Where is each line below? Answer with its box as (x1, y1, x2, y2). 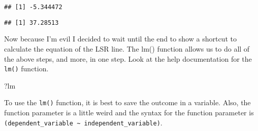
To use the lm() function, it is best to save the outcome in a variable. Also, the (4, 97, 251, 108)
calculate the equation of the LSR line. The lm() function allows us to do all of (4, 43, 250, 54)
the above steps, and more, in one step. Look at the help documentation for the (4, 53, 252, 64)
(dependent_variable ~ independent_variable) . (4, 117, 163, 127)
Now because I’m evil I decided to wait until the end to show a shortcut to (4, 33, 237, 44)
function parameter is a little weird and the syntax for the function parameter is (4, 107, 254, 117)
